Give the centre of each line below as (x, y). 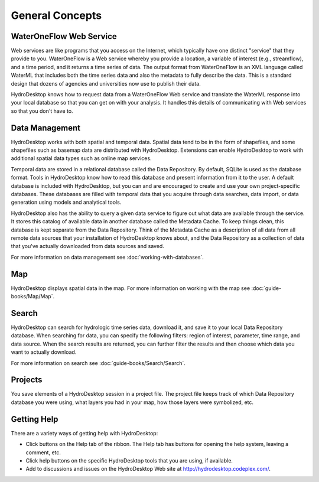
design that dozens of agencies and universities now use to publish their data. (106, 83)
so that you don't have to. (42, 111)
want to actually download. (44, 352)
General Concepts (56, 15)
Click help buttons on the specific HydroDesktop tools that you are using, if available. (129, 460)
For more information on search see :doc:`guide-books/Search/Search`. (98, 363)
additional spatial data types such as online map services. (81, 158)
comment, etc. (43, 452)
